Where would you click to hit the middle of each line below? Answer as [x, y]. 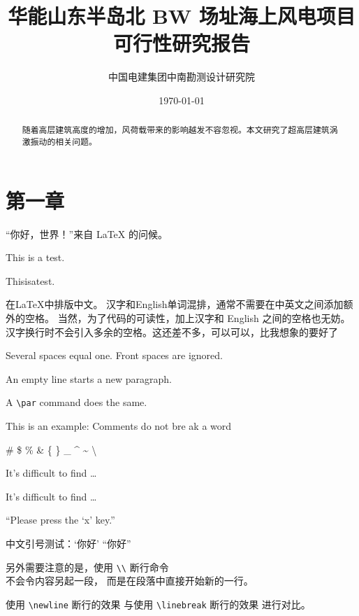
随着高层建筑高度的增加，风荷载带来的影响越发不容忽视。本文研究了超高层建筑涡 [180, 130]
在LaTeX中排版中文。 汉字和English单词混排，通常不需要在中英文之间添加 [175, 304]
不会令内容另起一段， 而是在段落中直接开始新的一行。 [130, 581]
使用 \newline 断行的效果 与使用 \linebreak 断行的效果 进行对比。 [158, 604]
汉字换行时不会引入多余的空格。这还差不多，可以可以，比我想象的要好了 [172, 331]
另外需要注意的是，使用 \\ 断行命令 [87, 567]
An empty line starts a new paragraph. [89, 378]
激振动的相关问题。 [59, 141]
